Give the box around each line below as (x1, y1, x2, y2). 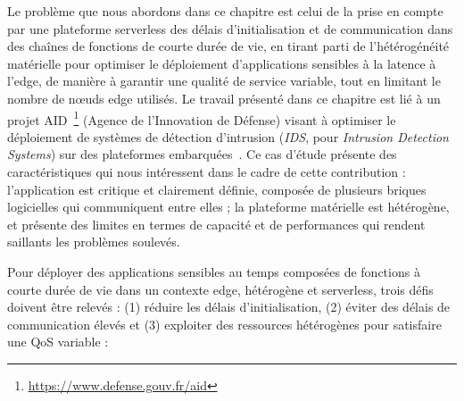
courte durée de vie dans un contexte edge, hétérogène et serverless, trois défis (7, 280, 434, 298)
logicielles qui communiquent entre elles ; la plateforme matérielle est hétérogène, (7, 197, 450, 216)
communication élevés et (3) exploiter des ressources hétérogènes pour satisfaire (7, 314, 442, 333)
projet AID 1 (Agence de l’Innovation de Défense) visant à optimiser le (7, 107, 396, 129)
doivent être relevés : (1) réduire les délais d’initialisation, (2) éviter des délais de (7, 297, 451, 316)
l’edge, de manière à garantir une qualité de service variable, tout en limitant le (7, 71, 441, 90)
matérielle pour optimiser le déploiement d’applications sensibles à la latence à (7, 54, 436, 72)
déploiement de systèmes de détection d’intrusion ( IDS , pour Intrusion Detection (7, 127, 449, 146)
